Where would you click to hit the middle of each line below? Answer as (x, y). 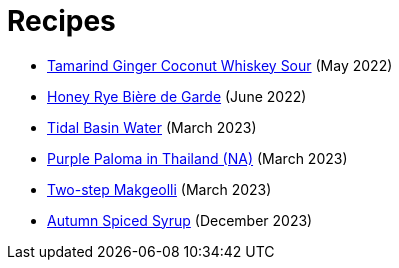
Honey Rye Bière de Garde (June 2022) (177, 96)
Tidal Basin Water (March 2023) (152, 127)
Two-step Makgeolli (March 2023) (159, 189)
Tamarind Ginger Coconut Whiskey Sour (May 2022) (220, 65)
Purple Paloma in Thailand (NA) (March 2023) (197, 158)
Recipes (61, 21)
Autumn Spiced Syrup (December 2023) (180, 220)
